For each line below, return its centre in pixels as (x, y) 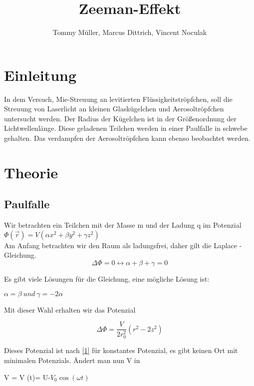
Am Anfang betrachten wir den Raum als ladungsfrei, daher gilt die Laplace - (123, 245)
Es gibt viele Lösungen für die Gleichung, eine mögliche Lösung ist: (107, 278)
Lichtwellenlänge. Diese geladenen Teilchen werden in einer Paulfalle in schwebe (126, 128)
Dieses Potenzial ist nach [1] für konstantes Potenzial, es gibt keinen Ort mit (121, 350)
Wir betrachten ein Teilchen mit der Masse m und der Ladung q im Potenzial (123, 225)
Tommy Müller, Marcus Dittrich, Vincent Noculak (130, 32)
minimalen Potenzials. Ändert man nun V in (72, 360)
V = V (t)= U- (27, 377)
